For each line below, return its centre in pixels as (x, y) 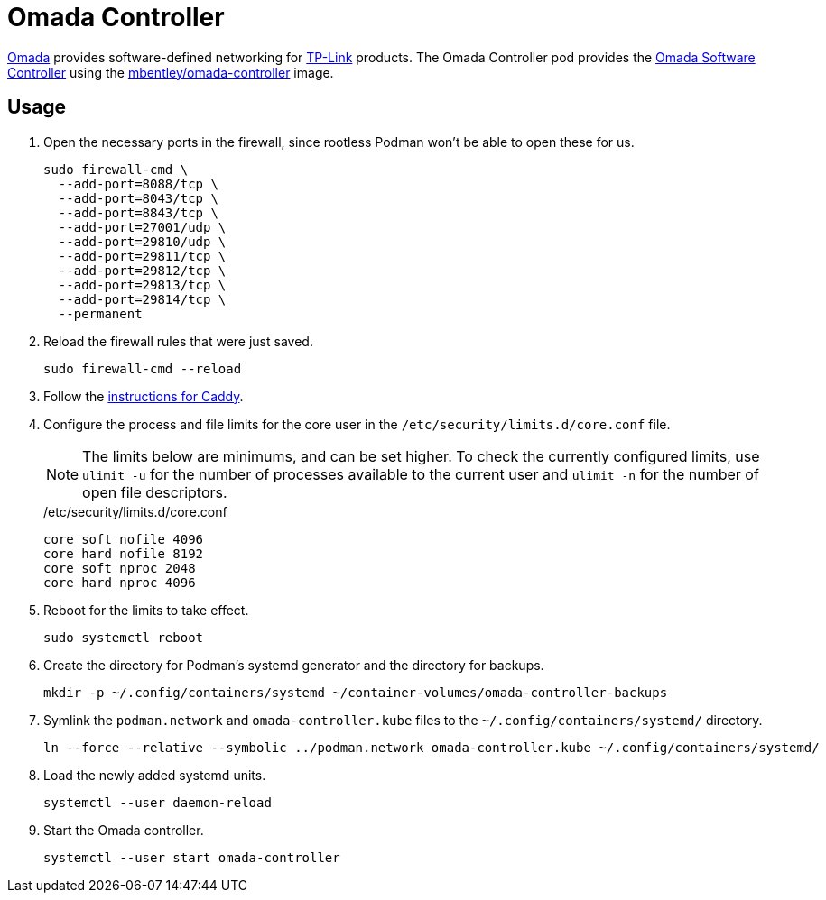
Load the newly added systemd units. (155, 775)
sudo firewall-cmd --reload (143, 368)
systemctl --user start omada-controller (192, 857)
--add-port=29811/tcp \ (142, 256)
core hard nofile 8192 (124, 553)
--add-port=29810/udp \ (142, 241)
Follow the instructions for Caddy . (144, 396)
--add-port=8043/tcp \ (138, 198)
